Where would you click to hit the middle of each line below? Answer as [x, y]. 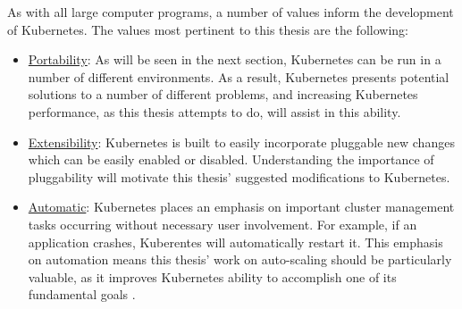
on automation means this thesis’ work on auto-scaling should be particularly [240, 259]
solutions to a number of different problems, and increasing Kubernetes [223, 94]
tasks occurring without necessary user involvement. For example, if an [223, 224]
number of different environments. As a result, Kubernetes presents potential [239, 76]
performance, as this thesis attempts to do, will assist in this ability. [214, 111]
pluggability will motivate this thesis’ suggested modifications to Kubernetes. [239, 176]
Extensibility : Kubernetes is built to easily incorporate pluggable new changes [241, 142]
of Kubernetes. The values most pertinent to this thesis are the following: [208, 29]
